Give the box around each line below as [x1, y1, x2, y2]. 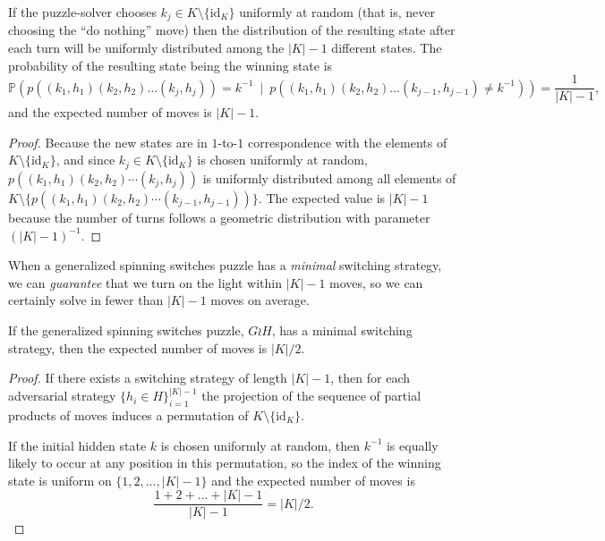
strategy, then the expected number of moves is [8, 338, 268, 357]
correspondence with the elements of [247, 132, 447, 151]
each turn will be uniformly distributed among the [8, 38, 285, 57]
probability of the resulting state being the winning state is [8, 55, 333, 74]
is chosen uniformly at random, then [160, 435, 361, 454]
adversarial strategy [8, 386, 116, 405]
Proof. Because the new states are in [8, 132, 208, 151]
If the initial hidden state [8, 435, 147, 454]
